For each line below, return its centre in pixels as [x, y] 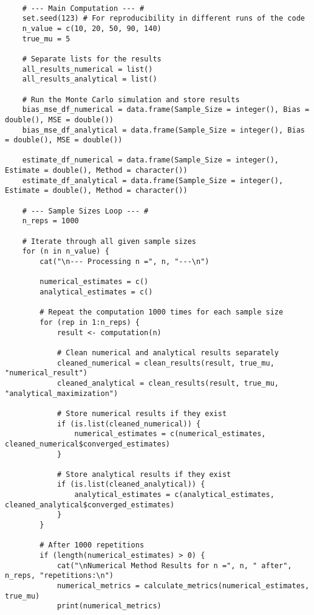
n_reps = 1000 [50, 221]
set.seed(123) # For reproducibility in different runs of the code [163, 19]
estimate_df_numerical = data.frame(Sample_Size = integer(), [151, 160]
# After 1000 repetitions [92, 545]
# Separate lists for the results [92, 59]
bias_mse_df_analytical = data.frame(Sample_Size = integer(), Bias [163, 130]
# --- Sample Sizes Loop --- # [85, 211]
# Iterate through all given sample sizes [109, 241]
